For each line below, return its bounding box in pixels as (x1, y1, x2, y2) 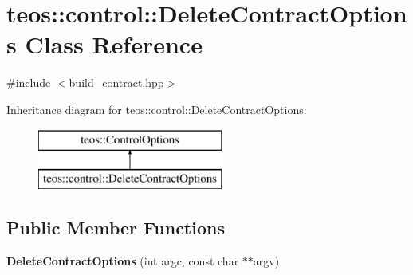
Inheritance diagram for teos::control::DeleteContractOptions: (6, 100, 307, 117)
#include (6, 74, 51, 91)
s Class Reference (6, 28, 203, 61)
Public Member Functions (6, 215, 225, 240)
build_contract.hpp (69, 74, 164, 91)
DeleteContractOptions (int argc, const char (6, 252, 239, 269)
